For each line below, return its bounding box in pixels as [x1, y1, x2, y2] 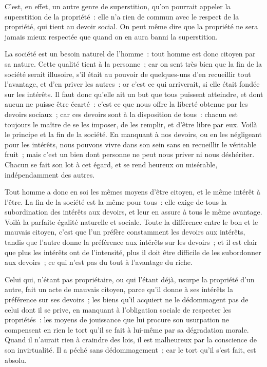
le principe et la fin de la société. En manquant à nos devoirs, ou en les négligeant [5, 129, 262, 140]
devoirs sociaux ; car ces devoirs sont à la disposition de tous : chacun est [5, 108, 238, 119]
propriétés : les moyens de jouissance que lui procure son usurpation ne [5, 314, 230, 325]
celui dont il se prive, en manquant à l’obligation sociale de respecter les [5, 304, 232, 315]
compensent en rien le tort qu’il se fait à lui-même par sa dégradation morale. [5, 324, 249, 335]
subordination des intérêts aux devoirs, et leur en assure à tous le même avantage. [5, 206, 262, 217]
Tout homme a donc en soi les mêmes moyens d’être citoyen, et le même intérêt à [5, 186, 261, 197]
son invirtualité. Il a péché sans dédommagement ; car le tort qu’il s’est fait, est [5, 344, 256, 355]
